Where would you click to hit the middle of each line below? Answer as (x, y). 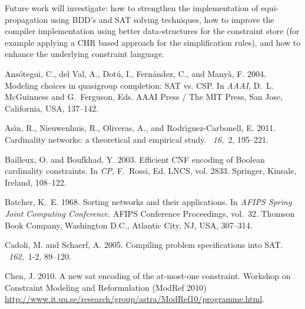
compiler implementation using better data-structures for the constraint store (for (152, 31)
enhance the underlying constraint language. (84, 54)
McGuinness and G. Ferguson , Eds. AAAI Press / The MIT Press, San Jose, (144, 97)
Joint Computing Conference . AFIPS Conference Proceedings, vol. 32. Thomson (150, 213)
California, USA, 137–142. (52, 108)
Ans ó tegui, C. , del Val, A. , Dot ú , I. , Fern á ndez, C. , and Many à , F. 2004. (135, 73)
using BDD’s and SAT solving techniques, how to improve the (162, 19)
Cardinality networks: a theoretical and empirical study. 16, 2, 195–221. (137, 139)
